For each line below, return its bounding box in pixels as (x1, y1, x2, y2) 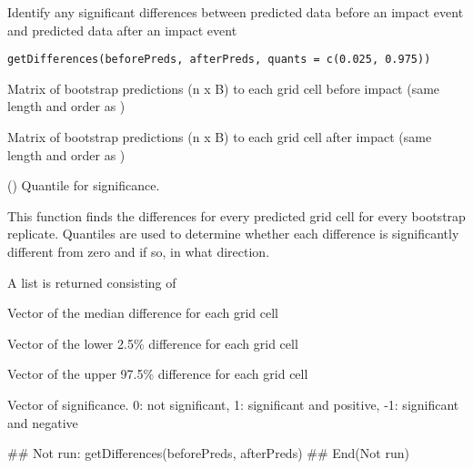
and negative (7, 413, 78, 432)
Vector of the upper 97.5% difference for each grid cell (7, 364, 308, 383)
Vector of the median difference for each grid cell (7, 303, 279, 322)
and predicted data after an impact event (7, 20, 237, 39)
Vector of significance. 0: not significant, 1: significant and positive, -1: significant (7, 394, 459, 413)
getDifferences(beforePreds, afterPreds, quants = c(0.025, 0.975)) (7, 53, 431, 66)
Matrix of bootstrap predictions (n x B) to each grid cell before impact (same (7, 78, 440, 97)
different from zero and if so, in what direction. (7, 242, 270, 260)
